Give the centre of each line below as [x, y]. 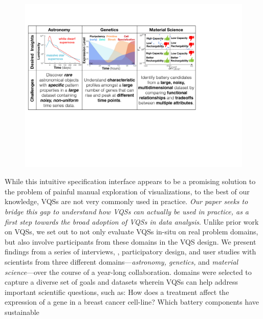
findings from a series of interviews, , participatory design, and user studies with [130, 252]
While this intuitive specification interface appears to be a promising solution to [130, 181]
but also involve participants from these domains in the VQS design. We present [130, 241]
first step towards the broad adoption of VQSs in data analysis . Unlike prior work [132, 221]
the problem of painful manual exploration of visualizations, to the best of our [127, 191]
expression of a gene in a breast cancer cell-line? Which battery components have [132, 302]
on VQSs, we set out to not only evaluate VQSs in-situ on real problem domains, [131, 232]
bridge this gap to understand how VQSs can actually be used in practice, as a [127, 211]
